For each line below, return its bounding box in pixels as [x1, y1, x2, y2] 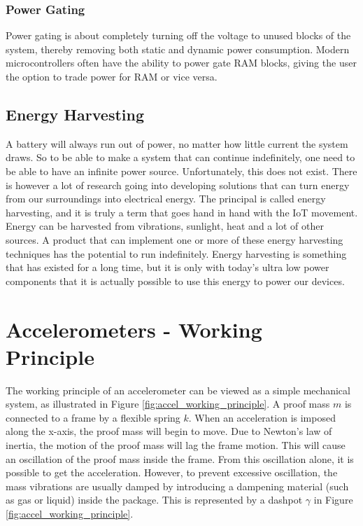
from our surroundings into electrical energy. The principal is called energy [6, 191, 326, 206]
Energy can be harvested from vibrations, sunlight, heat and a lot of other [6, 219, 324, 233]
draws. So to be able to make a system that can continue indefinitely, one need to [6, 150, 355, 165]
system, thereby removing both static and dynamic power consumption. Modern [6, 41, 350, 56]
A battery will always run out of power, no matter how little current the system [6, 136, 348, 151]
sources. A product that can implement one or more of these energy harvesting [6, 232, 343, 247]
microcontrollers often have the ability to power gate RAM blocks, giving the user [6, 55, 357, 70]
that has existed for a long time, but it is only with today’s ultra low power [6, 260, 329, 275]
